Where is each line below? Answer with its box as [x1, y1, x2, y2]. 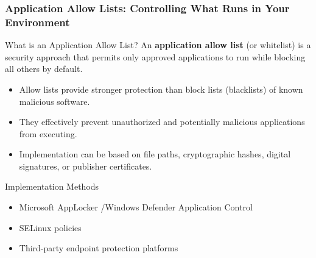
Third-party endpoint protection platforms [19, 242, 178, 254]
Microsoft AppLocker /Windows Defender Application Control [19, 201, 253, 213]
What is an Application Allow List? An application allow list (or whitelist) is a [5, 38, 311, 51]
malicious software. [19, 95, 90, 107]
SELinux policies [19, 221, 82, 234]
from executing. [19, 127, 77, 140]
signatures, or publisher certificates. [19, 159, 152, 172]
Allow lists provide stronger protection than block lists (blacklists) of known [19, 82, 303, 95]
